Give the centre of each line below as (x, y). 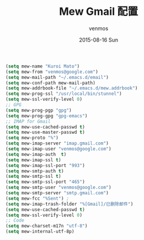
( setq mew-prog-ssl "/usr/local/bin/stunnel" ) (64, 94)
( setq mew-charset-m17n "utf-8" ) (47, 226)
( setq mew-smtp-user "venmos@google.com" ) (58, 188)
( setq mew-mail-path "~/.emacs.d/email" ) (57, 77)
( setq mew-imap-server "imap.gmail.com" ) (57, 143)
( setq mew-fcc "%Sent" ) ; (37, 199)
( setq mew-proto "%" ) (32, 138)
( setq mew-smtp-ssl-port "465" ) (45, 182)
